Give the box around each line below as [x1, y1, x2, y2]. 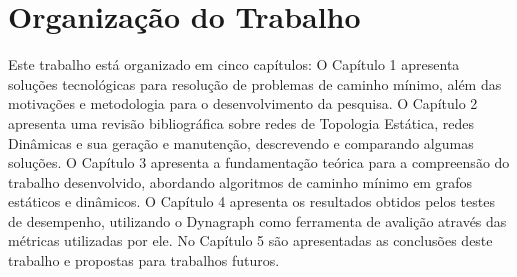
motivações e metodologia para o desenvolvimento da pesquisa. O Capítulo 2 [8, 93, 478, 114]
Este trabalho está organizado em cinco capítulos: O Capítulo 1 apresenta [8, 54, 460, 75]
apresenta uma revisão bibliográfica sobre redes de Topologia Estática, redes [8, 112, 474, 133]
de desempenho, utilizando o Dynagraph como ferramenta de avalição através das [8, 210, 507, 231]
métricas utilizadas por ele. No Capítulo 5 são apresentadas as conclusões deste [8, 230, 493, 251]
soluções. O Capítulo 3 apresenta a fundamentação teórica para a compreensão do [8, 152, 510, 173]
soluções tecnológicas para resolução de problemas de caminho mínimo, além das [8, 73, 502, 94]
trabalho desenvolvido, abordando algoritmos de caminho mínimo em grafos [8, 171, 472, 192]
